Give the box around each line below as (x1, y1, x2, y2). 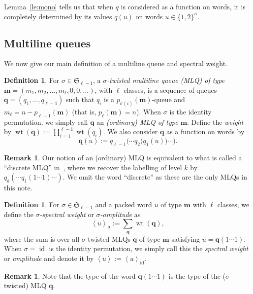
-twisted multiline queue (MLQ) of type (107, 74, 225, 85)
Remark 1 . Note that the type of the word (4, 270, 136, 281)
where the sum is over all (4, 233, 80, 244)
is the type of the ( (168, 270, 225, 281)
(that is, (72, 107, 96, 117)
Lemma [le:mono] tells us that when (4, 1, 114, 11)
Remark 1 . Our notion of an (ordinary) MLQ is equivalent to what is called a (4, 152, 242, 163)
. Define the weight (187, 116, 244, 127)
